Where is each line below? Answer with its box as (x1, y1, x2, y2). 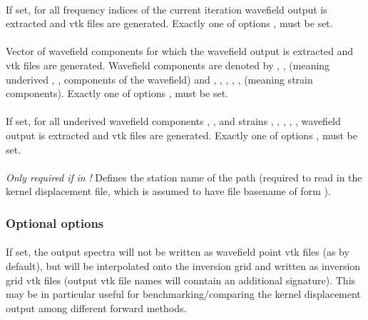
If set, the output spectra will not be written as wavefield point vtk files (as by (6, 244, 349, 259)
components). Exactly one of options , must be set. (6, 86, 228, 101)
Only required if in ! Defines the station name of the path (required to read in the (6, 169, 362, 184)
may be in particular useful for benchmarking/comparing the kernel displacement (6, 286, 361, 301)
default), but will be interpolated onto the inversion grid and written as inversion (6, 258, 361, 273)
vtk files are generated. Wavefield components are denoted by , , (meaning (6, 57, 330, 72)
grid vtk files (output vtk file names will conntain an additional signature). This (6, 272, 356, 287)
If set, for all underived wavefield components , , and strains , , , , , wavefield (6, 114, 341, 129)
